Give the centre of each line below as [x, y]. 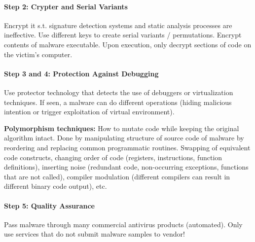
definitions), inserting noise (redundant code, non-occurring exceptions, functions [126, 167]
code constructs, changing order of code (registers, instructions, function [113, 157]
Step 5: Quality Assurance [50, 205]
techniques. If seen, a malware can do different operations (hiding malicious [118, 102]
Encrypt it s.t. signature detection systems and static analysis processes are [118, 25]
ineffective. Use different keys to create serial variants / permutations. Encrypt [123, 35]
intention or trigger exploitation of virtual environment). [89, 112]
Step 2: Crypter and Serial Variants [66, 6]
